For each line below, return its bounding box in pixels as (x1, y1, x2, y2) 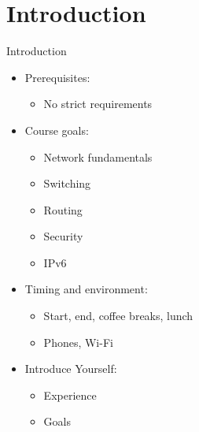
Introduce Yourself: (24, 360, 117, 377)
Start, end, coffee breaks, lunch (43, 307, 193, 324)
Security (43, 228, 83, 244)
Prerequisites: (24, 69, 90, 85)
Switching (43, 175, 91, 192)
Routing (43, 201, 83, 218)
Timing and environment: (24, 281, 148, 297)
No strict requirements (43, 95, 153, 112)
